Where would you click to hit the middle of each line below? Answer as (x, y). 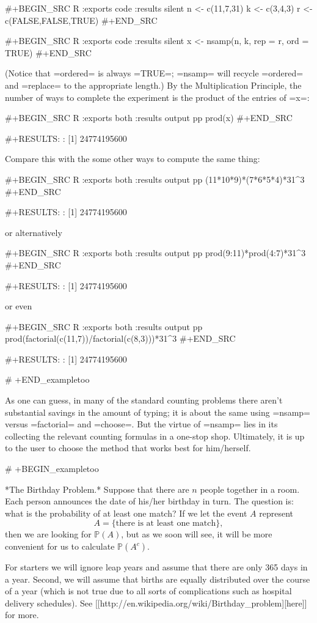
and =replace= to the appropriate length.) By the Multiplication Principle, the (153, 85)
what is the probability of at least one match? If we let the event (126, 513)
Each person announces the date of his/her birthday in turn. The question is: (149, 501)
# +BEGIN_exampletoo (52, 469)
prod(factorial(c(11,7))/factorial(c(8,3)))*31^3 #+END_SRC (120, 338)
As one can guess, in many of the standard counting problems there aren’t (144, 400)
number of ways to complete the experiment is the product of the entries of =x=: (157, 97)
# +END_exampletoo (47, 379)
